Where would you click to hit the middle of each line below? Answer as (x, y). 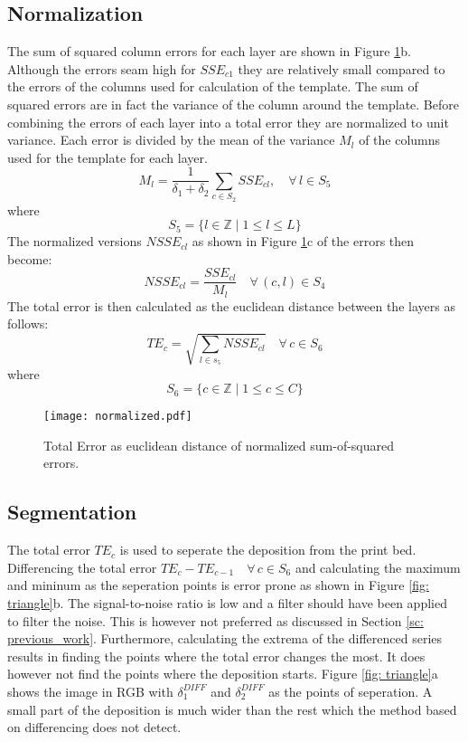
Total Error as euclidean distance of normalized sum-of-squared (219, 445)
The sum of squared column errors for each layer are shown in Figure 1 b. (209, 51)
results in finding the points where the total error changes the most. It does (216, 656)
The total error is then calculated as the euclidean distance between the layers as (231, 305)
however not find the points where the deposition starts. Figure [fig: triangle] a (223, 674)
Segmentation (72, 512)
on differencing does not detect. (94, 727)
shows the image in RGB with (90, 691)
